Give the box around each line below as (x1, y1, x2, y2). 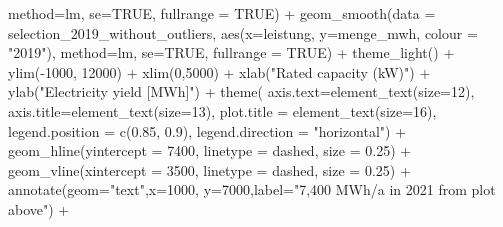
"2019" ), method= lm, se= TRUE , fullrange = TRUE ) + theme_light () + (8, 42, 455, 63)
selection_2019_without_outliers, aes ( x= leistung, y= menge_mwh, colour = (8, 22, 478, 43)
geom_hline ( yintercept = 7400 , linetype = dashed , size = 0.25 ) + (8, 140, 412, 161)
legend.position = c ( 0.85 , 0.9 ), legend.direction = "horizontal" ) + (8, 120, 407, 141)
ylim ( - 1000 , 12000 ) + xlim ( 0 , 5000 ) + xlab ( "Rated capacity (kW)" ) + (8, 61, 431, 82)
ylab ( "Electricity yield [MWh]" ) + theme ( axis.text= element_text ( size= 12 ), (8, 81, 475, 102)
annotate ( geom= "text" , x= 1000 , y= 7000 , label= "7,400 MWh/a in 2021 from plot (8, 179, 496, 200)
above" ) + (8, 198, 70, 219)
